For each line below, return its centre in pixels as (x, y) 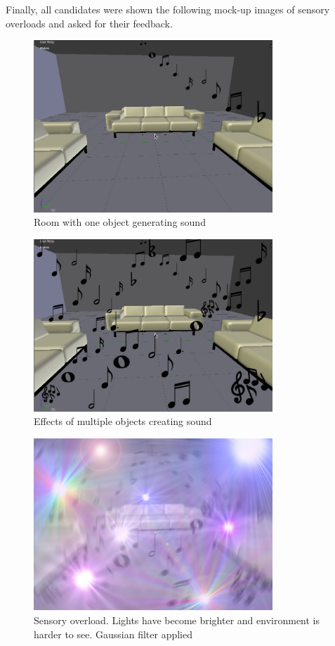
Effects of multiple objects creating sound (123, 421)
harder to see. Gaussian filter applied (113, 634)
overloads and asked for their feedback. (89, 23)
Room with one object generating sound (120, 222)
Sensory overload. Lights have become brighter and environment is (177, 620)
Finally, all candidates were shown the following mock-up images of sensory (168, 9)
